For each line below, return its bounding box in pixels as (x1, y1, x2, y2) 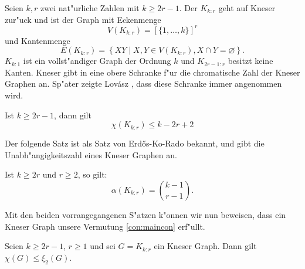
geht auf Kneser (218, 2, 276, 13)
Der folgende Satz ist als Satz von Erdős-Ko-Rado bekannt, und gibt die (5, 137, 265, 149)
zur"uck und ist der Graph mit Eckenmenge (5, 13, 161, 25)
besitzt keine (228, 55, 273, 67)
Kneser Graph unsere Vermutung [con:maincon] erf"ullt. (5, 220, 205, 232)
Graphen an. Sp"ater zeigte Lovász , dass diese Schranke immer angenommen (5, 77, 282, 90)
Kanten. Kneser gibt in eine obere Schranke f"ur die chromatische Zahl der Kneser (5, 66, 300, 78)
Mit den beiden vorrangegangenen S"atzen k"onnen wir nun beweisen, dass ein (5, 209, 286, 221)
